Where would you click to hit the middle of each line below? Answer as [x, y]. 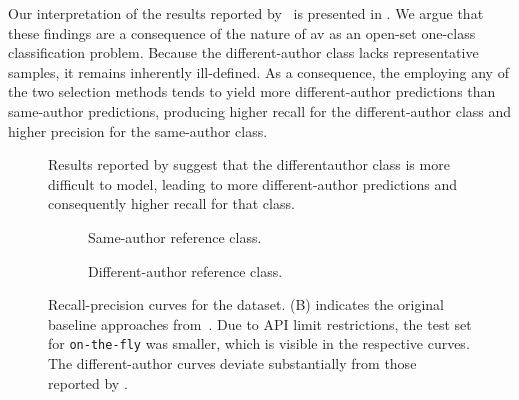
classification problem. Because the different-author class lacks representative [243, 52]
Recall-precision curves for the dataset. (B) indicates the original [246, 304]
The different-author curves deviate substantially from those [232, 362]
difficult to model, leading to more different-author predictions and [252, 183]
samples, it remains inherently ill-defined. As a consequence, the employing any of [258, 71]
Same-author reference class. [175, 236]
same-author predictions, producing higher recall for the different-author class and [260, 110]
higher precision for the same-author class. [138, 130]
